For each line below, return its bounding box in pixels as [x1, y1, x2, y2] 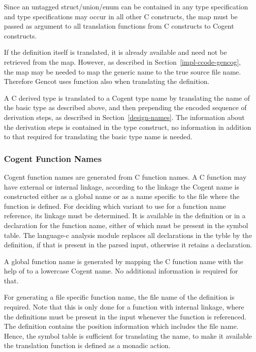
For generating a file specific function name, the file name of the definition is [4, 292, 235, 302]
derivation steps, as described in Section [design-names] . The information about [4, 112, 245, 122]
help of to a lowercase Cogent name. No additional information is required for [4, 266, 238, 276]
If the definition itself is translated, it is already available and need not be [4, 47, 227, 57]
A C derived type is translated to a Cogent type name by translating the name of [4, 92, 250, 103]
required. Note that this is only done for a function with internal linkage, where [4, 302, 244, 312]
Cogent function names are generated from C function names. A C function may [4, 171, 247, 182]
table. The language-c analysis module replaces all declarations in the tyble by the [4, 230, 252, 240]
